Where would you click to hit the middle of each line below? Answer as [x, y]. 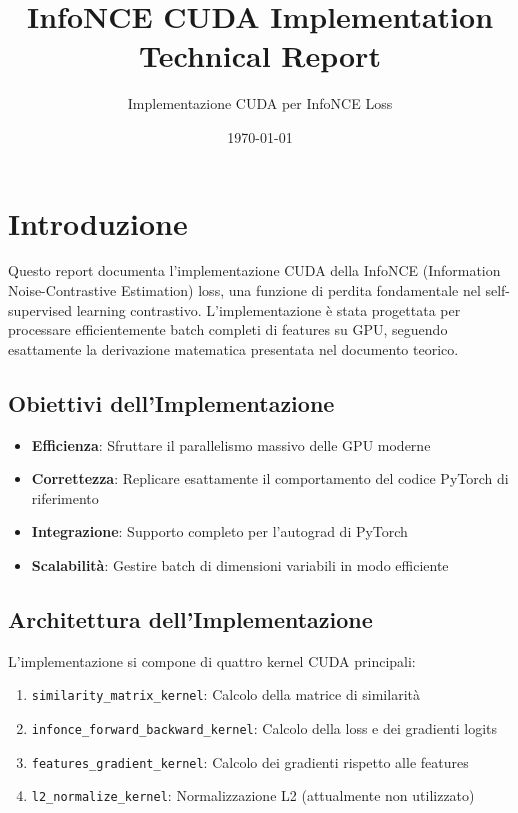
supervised [40, 309]
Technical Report [260, 55]
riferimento [65, 497]
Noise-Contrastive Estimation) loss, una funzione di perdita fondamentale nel [244, 290]
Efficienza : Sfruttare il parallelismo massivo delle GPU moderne [231, 444]
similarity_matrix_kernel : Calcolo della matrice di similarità [225, 694]
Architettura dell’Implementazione [190, 618]
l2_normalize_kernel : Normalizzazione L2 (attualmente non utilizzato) [253, 795]
